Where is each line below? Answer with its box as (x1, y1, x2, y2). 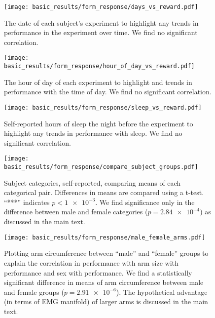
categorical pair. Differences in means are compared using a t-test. (4, 187, 204, 198)
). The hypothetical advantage (116, 286, 208, 297)
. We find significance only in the (95, 197, 195, 207)
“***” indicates (4, 197, 50, 207)
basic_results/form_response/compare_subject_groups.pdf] (4, 163, 198, 171)
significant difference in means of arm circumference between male (4, 277, 204, 287)
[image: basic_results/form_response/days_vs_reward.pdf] (4, 3, 198, 10)
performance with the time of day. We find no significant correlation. (4, 86, 212, 97)
